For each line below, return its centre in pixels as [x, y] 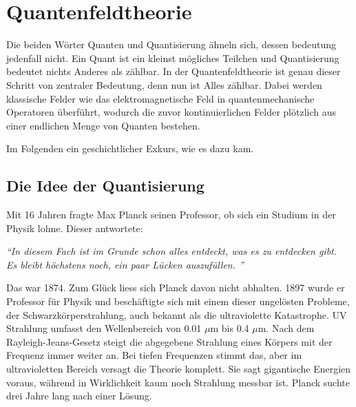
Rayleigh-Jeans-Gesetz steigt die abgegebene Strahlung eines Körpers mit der [169, 341]
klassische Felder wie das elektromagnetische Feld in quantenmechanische [160, 98]
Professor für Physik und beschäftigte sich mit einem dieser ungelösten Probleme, [178, 301]
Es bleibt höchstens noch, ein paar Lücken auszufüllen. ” [125, 264]
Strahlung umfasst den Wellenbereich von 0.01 [104, 328]
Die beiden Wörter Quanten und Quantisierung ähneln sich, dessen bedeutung [171, 44]
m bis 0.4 [230, 328]
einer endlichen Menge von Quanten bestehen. [103, 125]
